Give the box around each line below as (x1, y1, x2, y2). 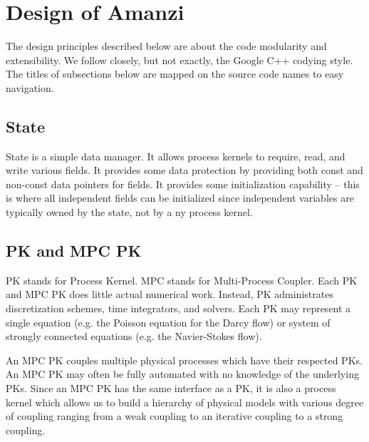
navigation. (6, 80, 54, 95)
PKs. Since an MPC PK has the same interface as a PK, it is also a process (6, 381, 336, 396)
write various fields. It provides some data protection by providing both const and (6, 163, 363, 178)
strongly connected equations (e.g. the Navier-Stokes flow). (6, 329, 262, 344)
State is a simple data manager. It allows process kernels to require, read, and (6, 148, 345, 163)
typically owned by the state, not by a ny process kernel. (6, 205, 253, 220)
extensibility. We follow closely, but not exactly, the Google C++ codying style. (6, 52, 353, 67)
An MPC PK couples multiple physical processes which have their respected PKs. (6, 352, 363, 367)
